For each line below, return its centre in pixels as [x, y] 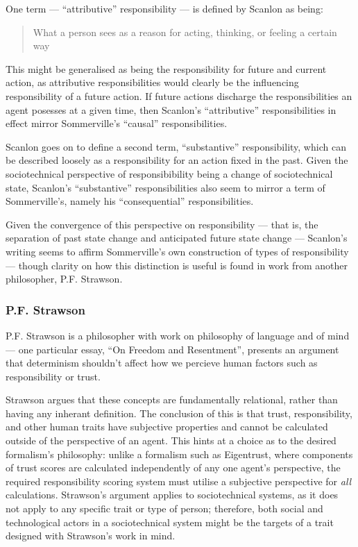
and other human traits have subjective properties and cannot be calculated [167, 427]
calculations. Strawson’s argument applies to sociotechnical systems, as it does [172, 495]
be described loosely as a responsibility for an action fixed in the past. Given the [177, 160]
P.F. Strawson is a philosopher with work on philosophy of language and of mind [178, 335]
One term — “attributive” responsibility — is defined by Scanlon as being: [164, 8]
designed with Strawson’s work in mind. [91, 536]
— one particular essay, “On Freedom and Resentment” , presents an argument [172, 349]
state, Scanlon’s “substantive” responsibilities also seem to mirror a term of [165, 187]
